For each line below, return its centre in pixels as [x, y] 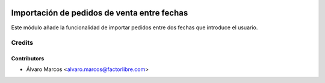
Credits [22, 43]
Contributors [28, 59]
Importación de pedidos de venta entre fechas [100, 13]
